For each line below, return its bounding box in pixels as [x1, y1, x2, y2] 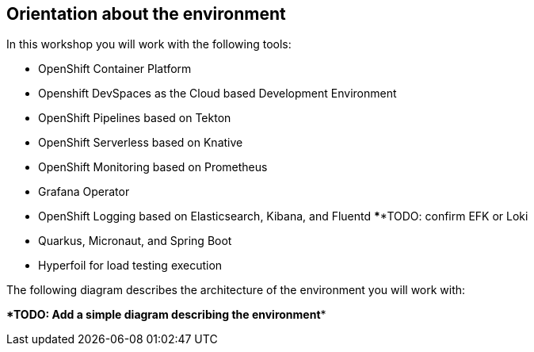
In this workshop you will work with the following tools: [6, 37, 292, 52]
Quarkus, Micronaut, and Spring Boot [38, 234, 232, 248]
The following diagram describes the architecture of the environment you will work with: [6, 283, 466, 297]
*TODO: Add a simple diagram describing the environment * [6, 308, 326, 322]
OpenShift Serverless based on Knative [38, 136, 243, 150]
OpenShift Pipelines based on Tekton [38, 111, 231, 125]
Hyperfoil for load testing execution [38, 258, 223, 273]
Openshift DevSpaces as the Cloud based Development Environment [38, 86, 397, 101]
